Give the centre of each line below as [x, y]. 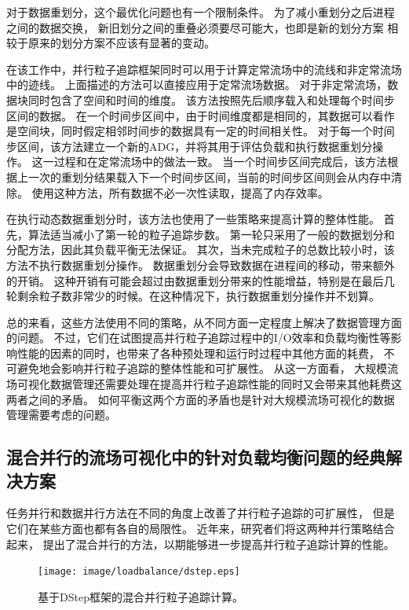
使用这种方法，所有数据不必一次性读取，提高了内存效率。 [180, 192]
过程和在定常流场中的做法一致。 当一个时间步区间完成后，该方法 [221, 162]
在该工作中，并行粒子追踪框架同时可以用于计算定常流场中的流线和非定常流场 [204, 69]
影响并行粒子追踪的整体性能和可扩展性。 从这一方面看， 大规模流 [230, 368]
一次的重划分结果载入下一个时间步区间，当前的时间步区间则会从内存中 [209, 176]
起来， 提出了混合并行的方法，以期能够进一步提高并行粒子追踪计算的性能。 [201, 544]
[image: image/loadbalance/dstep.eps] [139, 572]
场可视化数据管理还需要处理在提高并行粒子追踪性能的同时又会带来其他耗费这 [204, 384]
